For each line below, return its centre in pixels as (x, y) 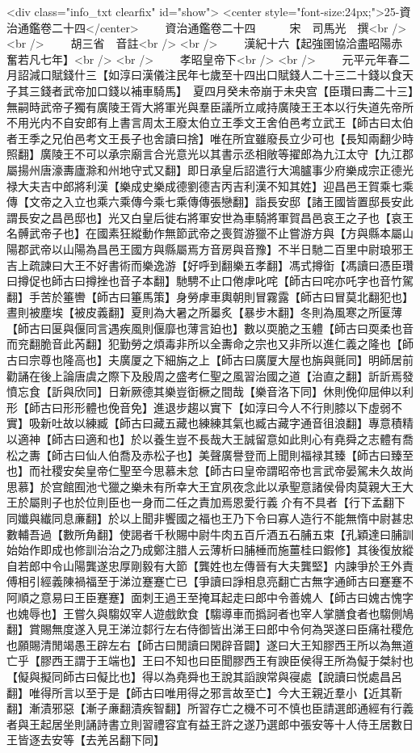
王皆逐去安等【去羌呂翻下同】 (86, 740)
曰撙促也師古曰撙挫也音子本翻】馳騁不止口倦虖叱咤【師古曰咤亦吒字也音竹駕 (210, 281)
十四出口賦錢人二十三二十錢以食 (317, 75)
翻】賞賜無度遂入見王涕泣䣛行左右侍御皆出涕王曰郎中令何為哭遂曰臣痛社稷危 (210, 629)
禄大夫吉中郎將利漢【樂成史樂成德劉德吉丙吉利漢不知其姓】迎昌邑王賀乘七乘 (210, 185)
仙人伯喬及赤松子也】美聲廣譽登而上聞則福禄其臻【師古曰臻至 (249, 454)
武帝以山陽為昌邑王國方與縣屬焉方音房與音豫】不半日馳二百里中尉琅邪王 (221, 248)
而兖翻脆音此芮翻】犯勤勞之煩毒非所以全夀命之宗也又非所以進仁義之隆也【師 (210, 344)
